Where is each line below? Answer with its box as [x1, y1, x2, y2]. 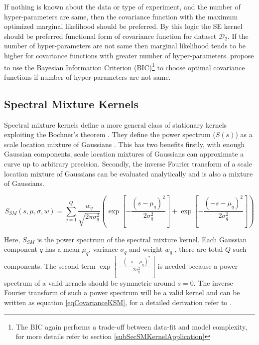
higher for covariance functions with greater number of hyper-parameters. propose [4, 50, 254, 60]
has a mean [45, 244, 80, 254]
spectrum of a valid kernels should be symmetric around [4, 277, 175, 288]
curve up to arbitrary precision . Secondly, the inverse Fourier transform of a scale [4, 158, 252, 169]
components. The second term [4, 260, 96, 271]
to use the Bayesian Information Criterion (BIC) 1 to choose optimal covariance [4, 60, 245, 72]
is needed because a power [157, 260, 238, 271]
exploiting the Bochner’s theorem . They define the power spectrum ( [4, 129, 216, 140]
